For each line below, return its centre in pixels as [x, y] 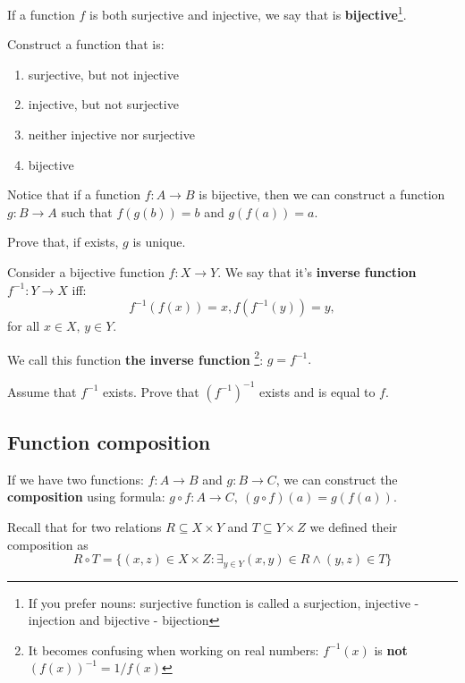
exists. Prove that [151, 391]
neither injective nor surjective [111, 135]
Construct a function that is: [86, 44]
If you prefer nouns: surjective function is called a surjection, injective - [224, 602]
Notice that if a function [74, 194]
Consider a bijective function [86, 272]
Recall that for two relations [85, 526]
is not [391, 649]
